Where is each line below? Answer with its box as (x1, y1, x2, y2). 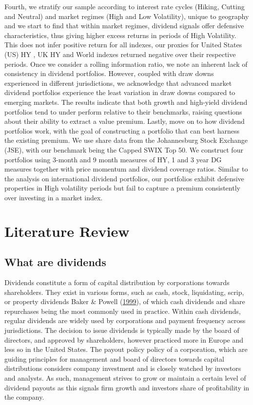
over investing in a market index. (4, 192, 103, 202)
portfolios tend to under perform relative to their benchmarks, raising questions (4, 106, 242, 116)
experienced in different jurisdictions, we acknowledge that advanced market (4, 77, 232, 88)
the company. (4, 392, 44, 402)
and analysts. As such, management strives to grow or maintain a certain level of (4, 372, 246, 383)
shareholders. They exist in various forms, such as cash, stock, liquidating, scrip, (4, 287, 244, 297)
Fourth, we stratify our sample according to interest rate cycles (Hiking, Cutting (4, 1, 245, 11)
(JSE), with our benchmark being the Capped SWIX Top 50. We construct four (4, 144, 243, 154)
